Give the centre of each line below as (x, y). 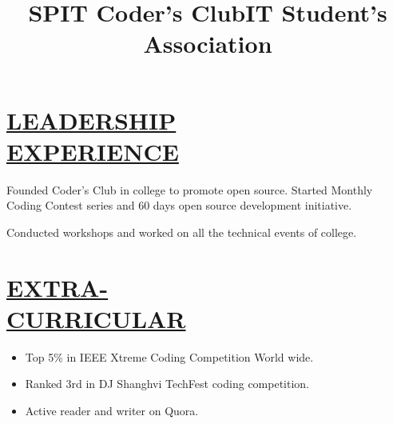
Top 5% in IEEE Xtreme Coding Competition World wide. (169, 356)
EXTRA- (58, 287)
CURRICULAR (96, 318)
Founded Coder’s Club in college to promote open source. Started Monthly (190, 189)
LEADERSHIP (91, 120)
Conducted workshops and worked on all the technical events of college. (182, 232)
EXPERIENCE (93, 151)
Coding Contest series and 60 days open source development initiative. (179, 205)
